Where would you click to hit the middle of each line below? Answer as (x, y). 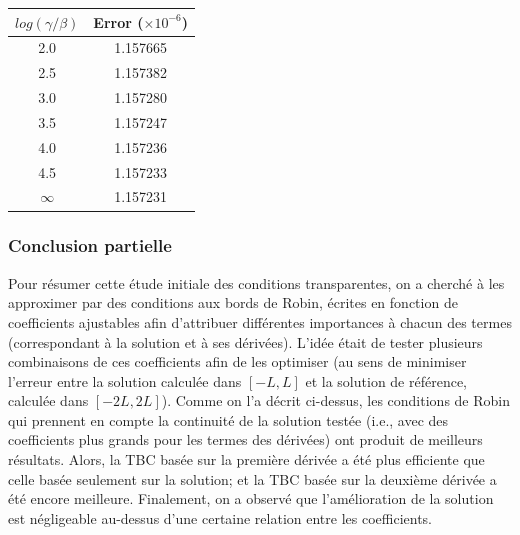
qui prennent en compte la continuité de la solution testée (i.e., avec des (228, 419)
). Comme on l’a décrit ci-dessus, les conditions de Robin (335, 400)
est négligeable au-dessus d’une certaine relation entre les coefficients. (220, 517)
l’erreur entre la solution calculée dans (125, 380)
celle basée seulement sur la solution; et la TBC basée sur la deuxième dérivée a (252, 478)
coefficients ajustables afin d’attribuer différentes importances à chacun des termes (260, 321)
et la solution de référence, (386, 380)
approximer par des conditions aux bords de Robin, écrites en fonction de (233, 302)
